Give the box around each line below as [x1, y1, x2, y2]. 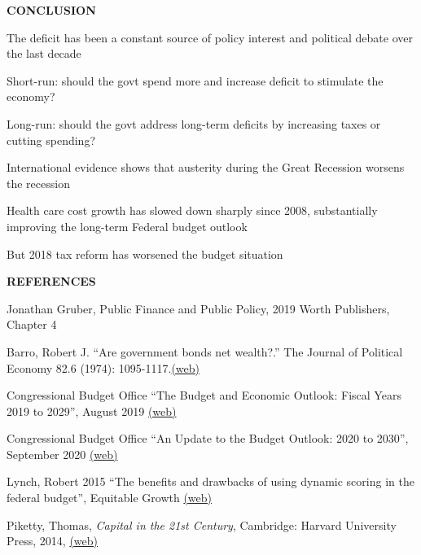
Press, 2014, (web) [7, 532, 98, 549]
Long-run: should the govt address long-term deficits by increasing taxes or [7, 115, 381, 132]
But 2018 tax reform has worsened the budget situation [7, 245, 283, 262]
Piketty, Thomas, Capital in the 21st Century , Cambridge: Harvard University [7, 516, 397, 533]
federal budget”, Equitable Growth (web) [7, 489, 213, 506]
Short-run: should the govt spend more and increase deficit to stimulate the [7, 72, 384, 89]
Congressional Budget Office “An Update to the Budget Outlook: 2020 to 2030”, [7, 430, 409, 447]
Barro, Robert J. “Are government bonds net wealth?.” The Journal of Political [7, 343, 403, 360]
